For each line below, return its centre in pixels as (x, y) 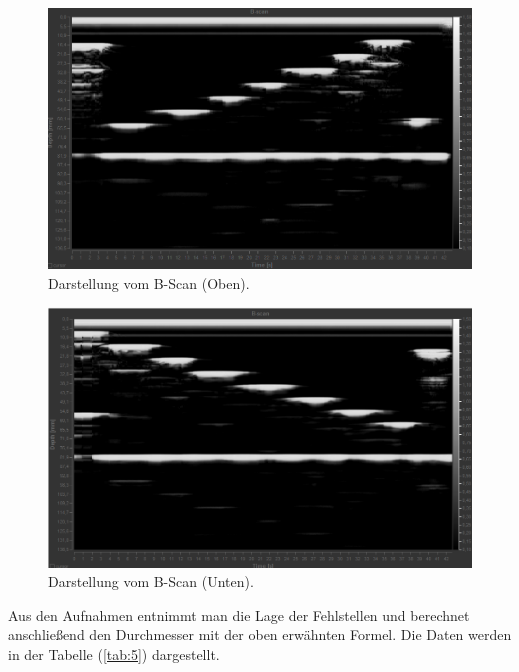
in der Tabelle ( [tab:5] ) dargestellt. (114, 654)
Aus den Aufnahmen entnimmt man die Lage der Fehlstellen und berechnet (239, 614)
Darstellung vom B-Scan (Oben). (149, 282)
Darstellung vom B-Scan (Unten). (151, 581)
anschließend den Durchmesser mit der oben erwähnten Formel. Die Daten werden (260, 634)
